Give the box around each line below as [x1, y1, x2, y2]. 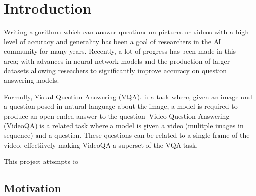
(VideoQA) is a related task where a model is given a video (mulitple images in [4, 120, 244, 131]
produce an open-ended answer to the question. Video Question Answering [4, 110, 230, 121]
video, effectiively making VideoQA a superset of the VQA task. [4, 139, 198, 150]
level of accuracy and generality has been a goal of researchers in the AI [4, 36, 221, 46]
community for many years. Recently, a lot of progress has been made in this [4, 46, 236, 56]
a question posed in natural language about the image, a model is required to [4, 101, 238, 111]
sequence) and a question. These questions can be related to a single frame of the [4, 130, 250, 140]
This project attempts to [4, 156, 79, 166]
